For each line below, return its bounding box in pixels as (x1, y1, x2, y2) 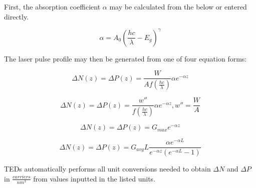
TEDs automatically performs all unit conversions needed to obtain (4, 163, 211, 174)
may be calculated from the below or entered (109, 1, 247, 11)
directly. (4, 11, 29, 21)
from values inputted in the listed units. (33, 173, 156, 183)
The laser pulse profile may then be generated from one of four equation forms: (4, 53, 247, 63)
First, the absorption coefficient (4, 1, 101, 11)
